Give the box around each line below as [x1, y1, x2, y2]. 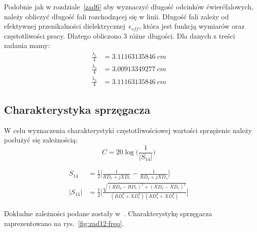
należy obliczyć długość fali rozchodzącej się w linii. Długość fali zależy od [4, 11, 229, 21]
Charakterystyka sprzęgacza [4, 101, 151, 117]
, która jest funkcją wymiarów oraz [139, 21, 245, 31]
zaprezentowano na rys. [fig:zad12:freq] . [4, 218, 124, 228]
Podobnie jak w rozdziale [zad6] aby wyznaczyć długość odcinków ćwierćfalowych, [4, 1, 254, 11]
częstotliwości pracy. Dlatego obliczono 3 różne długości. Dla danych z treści [4, 30, 235, 41]
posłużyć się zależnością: [4, 135, 78, 145]
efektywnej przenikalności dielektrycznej [4, 21, 125, 31]
